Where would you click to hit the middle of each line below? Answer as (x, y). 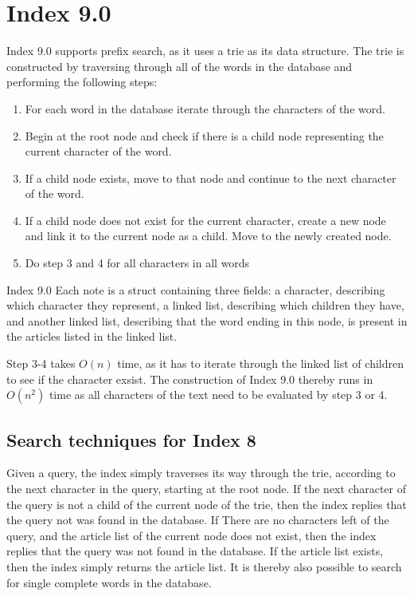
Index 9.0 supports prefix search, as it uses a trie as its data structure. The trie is (205, 51)
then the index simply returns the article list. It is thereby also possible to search (204, 566)
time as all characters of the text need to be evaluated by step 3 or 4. (218, 395)
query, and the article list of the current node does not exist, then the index (191, 535)
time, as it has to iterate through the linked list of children (260, 363)
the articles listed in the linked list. (92, 336)
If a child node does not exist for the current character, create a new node (205, 220)
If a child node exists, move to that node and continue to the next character (211, 178)
